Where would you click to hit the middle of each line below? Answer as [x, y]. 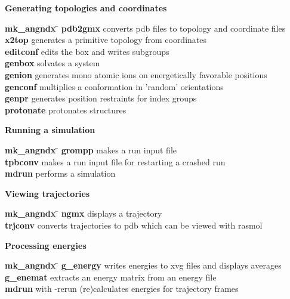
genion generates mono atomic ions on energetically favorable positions [136, 74]
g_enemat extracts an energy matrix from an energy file [111, 277]
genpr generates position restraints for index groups [101, 98]
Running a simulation [50, 130]
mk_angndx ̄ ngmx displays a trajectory [84, 213]
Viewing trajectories [47, 193]
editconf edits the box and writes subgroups [87, 51]
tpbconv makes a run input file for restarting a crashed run [115, 161]
